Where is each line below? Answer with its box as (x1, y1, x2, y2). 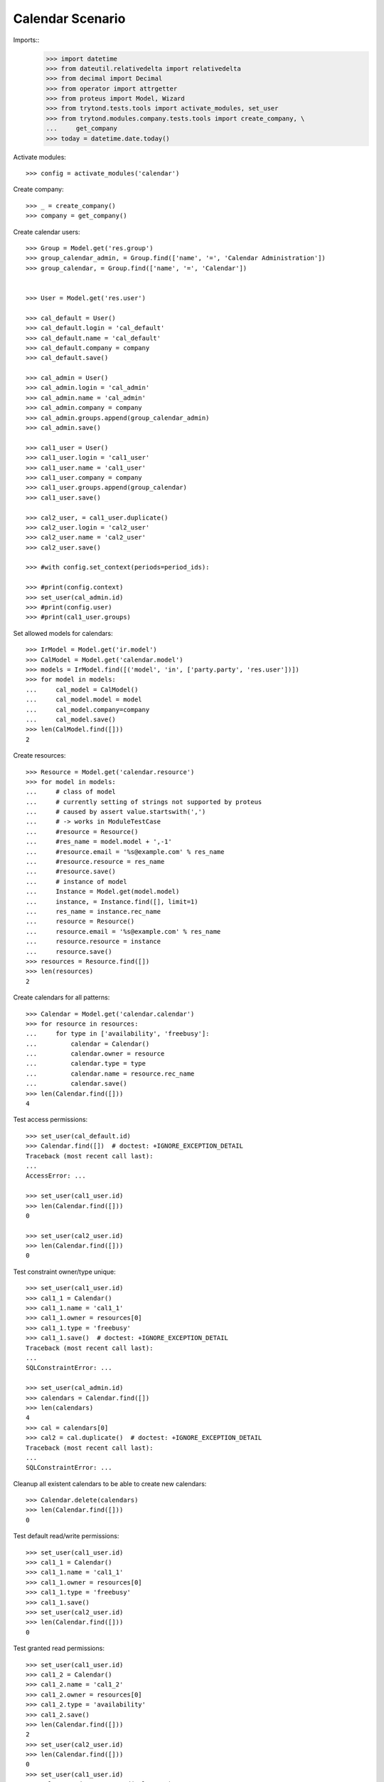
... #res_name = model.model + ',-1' (26, 838, 172, 846)
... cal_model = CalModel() (26, 685, 139, 694)
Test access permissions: (13, 1116, 88, 1124)
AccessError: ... (26, 1172, 86, 1180)
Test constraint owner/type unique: (13, 1267, 117, 1276)
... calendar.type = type (26, 1059, 146, 1068)
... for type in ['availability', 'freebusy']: (26, 1030, 210, 1038)
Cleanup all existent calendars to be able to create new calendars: (13, 1479, 207, 1488)
